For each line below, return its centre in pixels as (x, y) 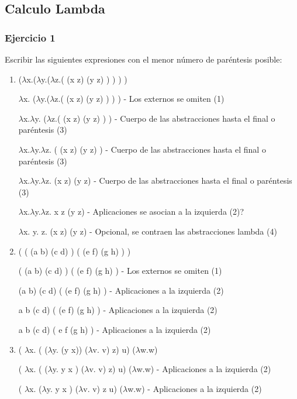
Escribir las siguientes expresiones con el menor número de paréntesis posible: (144, 59)
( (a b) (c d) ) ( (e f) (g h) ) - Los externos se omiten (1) (120, 271)
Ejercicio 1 (30, 37)
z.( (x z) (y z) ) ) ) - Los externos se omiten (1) (139, 99)
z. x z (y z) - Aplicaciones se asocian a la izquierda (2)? (145, 211)
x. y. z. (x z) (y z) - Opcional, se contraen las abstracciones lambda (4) (150, 231)
